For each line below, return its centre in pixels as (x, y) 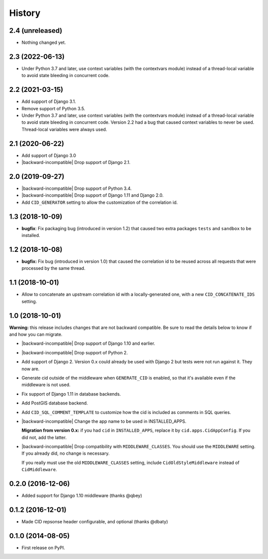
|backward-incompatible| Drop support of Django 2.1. (76, 162)
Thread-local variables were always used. (64, 129)
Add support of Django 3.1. (49, 101)
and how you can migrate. (36, 334)
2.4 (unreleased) (36, 31)
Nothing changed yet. (44, 43)
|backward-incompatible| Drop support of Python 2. (75, 352)
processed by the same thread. (53, 268)
